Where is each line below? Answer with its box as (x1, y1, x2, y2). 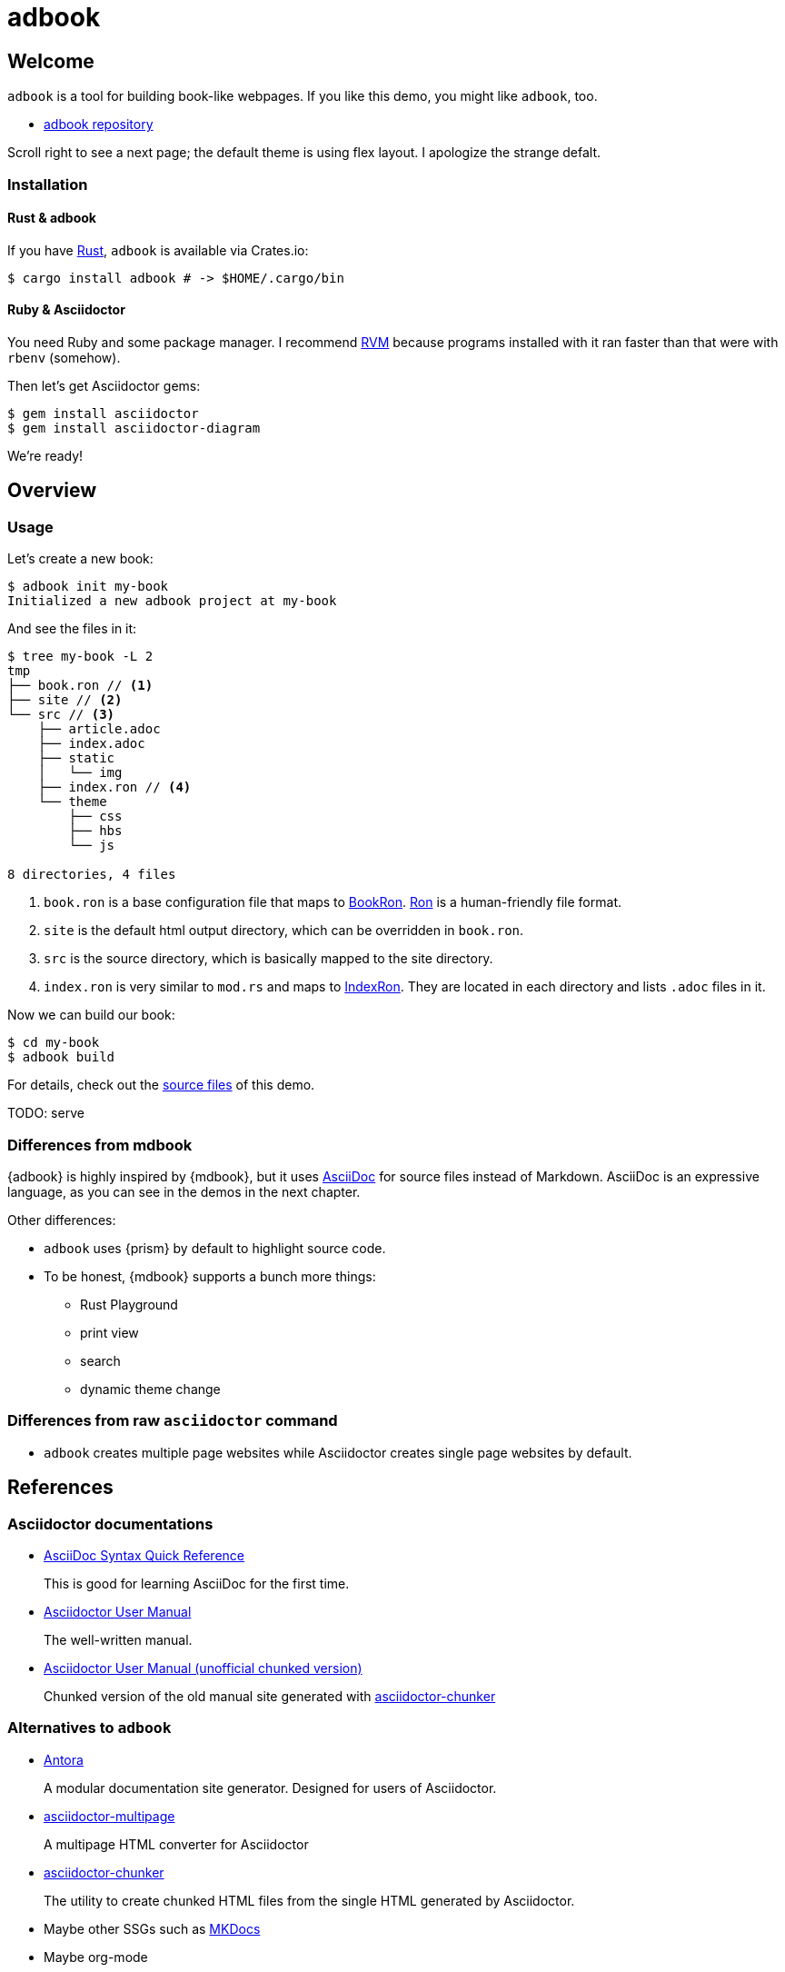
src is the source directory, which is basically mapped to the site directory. (44, 951, 493, 967)
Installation (7, 174, 88, 194)
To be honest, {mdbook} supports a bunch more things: (44, 1268, 376, 1284)
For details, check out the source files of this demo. (7, 1077, 315, 1093)
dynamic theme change (80, 1380, 221, 1397)
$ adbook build (7, 1050, 115, 1065)
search (80, 1352, 121, 1369)
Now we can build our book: (7, 1007, 175, 1023)
